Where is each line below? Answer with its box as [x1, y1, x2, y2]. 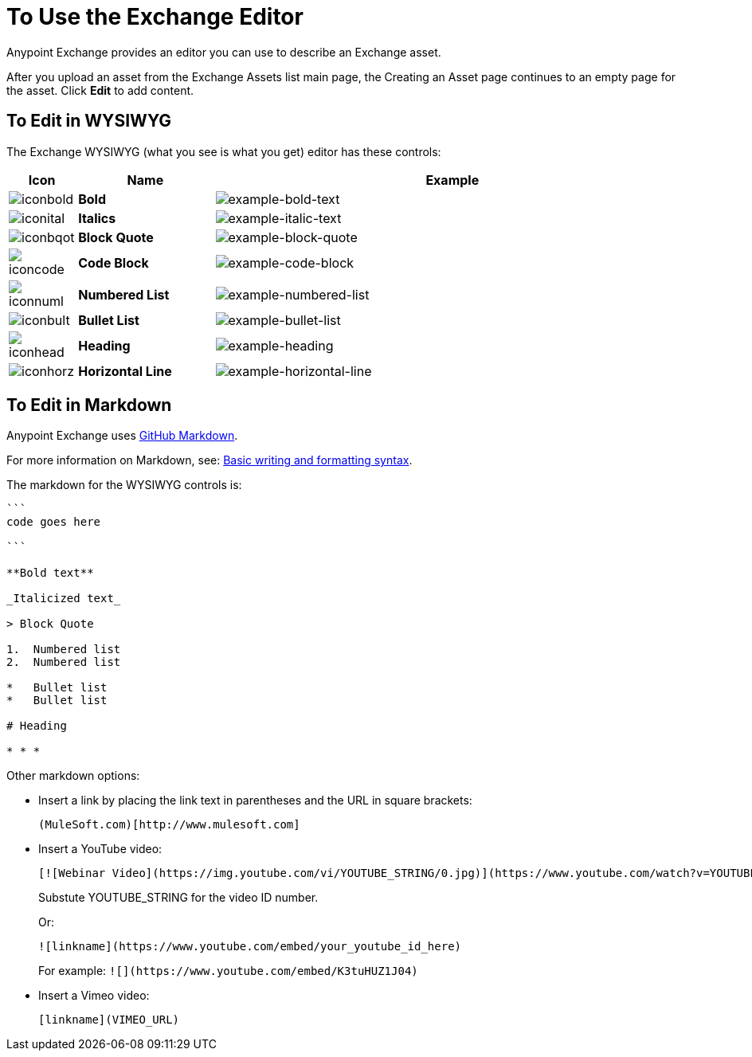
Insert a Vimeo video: [38, 988, 150, 1003]
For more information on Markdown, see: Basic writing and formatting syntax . [6, 453, 413, 468]
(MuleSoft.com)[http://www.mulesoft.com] [38, 818, 300, 832]
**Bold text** [6, 566, 94, 580]
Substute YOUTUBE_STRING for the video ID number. [38, 891, 319, 905]
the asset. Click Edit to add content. [6, 83, 194, 97]
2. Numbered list [6, 656, 121, 669]
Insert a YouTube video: [38, 842, 163, 856]
